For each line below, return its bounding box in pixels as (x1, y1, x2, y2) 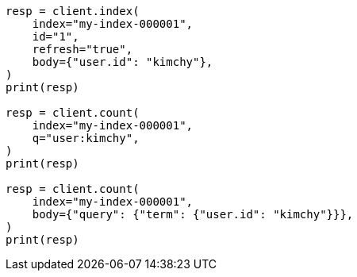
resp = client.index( (6, 5, 140, 17)
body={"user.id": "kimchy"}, (32, 56, 213, 68)
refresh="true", (32, 43, 133, 56)
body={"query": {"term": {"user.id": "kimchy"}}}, (32, 208, 354, 221)
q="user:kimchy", (32, 132, 140, 144)
